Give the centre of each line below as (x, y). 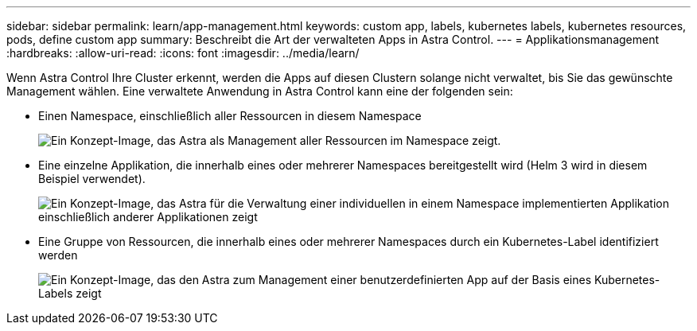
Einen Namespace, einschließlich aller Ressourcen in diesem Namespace (230, 116)
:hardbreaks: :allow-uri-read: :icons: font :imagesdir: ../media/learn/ (183, 53)
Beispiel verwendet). (92, 179)
